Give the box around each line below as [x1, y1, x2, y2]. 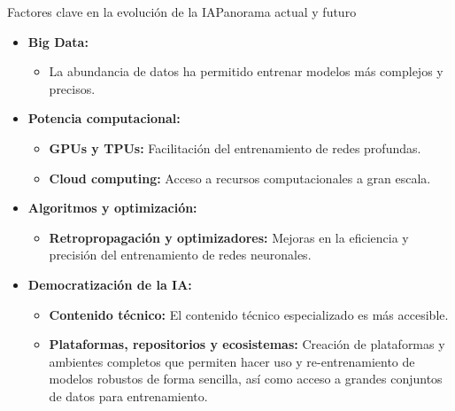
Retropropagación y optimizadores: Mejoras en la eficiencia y [49, 228, 409, 246]
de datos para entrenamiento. [49, 386, 208, 405]
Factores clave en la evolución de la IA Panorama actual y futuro [7, 3, 357, 20]
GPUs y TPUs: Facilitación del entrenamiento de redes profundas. [49, 138, 421, 157]
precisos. [49, 79, 96, 97]
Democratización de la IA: [27, 275, 192, 293]
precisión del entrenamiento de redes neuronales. [49, 245, 312, 264]
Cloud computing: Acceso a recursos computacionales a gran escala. [49, 168, 431, 187]
